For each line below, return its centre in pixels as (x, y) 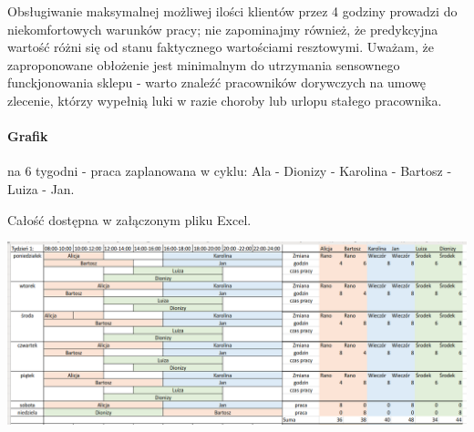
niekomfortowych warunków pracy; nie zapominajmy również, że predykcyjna (223, 29)
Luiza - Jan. (41, 188)
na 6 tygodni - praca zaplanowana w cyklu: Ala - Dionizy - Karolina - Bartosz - (230, 171)
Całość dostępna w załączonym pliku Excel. (129, 219)
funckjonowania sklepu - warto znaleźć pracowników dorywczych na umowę (217, 82)
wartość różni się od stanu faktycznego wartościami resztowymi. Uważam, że (221, 47)
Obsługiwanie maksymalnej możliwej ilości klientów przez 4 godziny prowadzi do (232, 11)
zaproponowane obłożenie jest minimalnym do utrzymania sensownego (204, 64)
